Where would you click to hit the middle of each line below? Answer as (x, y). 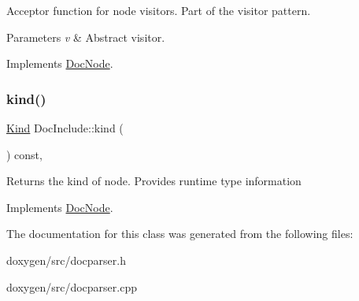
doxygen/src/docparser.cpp (72, 286)
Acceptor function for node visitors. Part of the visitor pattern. (159, 10)
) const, (24, 154)
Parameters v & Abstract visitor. (86, 37)
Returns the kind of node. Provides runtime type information (154, 181)
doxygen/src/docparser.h (66, 260)
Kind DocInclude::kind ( (65, 128)
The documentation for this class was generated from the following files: (180, 234)
